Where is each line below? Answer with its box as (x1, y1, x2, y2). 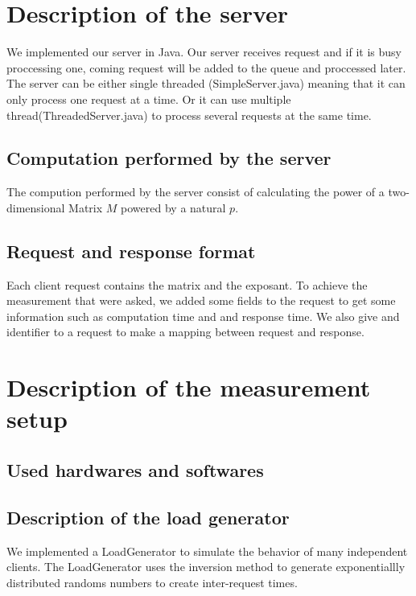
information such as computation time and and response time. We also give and (6, 307, 400, 324)
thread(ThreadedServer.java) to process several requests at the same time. (6, 106, 372, 123)
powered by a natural (121, 199, 226, 216)
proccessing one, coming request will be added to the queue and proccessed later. (6, 59, 406, 76)
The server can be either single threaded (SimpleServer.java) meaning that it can (6, 75, 406, 92)
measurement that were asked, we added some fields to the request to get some (6, 292, 396, 309)
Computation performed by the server (6, 146, 332, 171)
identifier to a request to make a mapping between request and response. (6, 323, 365, 340)
